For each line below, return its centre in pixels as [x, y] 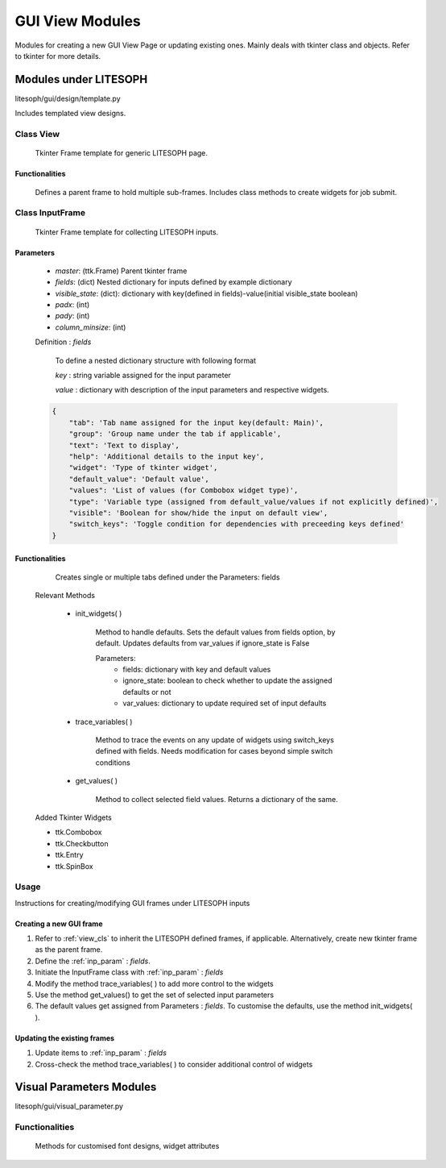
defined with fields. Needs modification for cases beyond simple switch [214, 751]
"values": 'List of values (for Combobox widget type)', [184, 490]
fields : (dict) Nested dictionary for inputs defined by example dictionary [174, 282]
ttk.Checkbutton [82, 843]
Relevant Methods [65, 596]
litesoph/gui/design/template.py [68, 98]
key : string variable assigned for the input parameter [143, 376]
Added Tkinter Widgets [74, 817]
